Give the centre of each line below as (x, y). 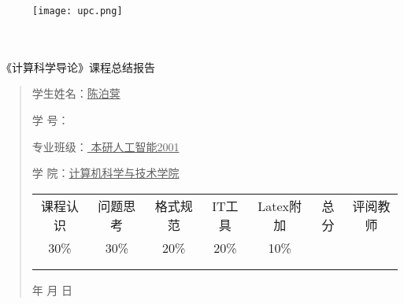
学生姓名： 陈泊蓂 (76, 93)
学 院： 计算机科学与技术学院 (106, 173)
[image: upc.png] (78, 11)
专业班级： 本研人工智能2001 (106, 146)
